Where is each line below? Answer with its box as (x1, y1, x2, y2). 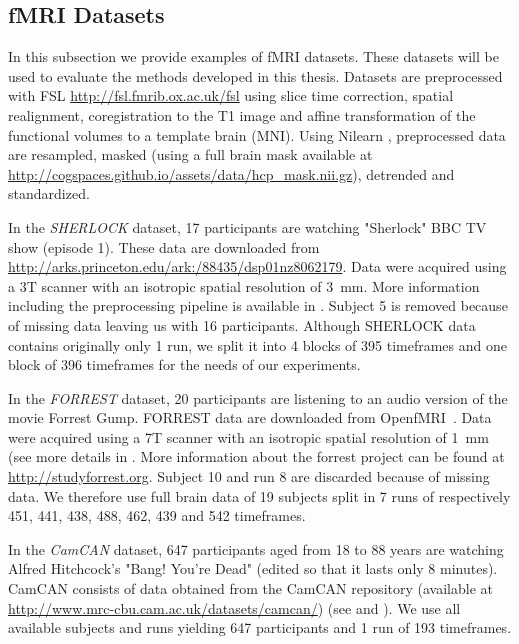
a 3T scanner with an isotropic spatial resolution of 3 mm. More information (8, 275, 480, 296)
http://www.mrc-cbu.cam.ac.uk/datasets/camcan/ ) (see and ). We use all (8, 597, 461, 618)
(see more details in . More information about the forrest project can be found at (8, 446, 505, 467)
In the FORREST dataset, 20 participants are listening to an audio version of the (8, 387, 508, 408)
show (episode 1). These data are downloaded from (8, 236, 320, 257)
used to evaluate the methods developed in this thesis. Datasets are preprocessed (8, 65, 503, 86)
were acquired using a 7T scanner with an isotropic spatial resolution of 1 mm (8, 426, 489, 447)
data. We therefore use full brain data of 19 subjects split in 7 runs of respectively (8, 485, 511, 506)
